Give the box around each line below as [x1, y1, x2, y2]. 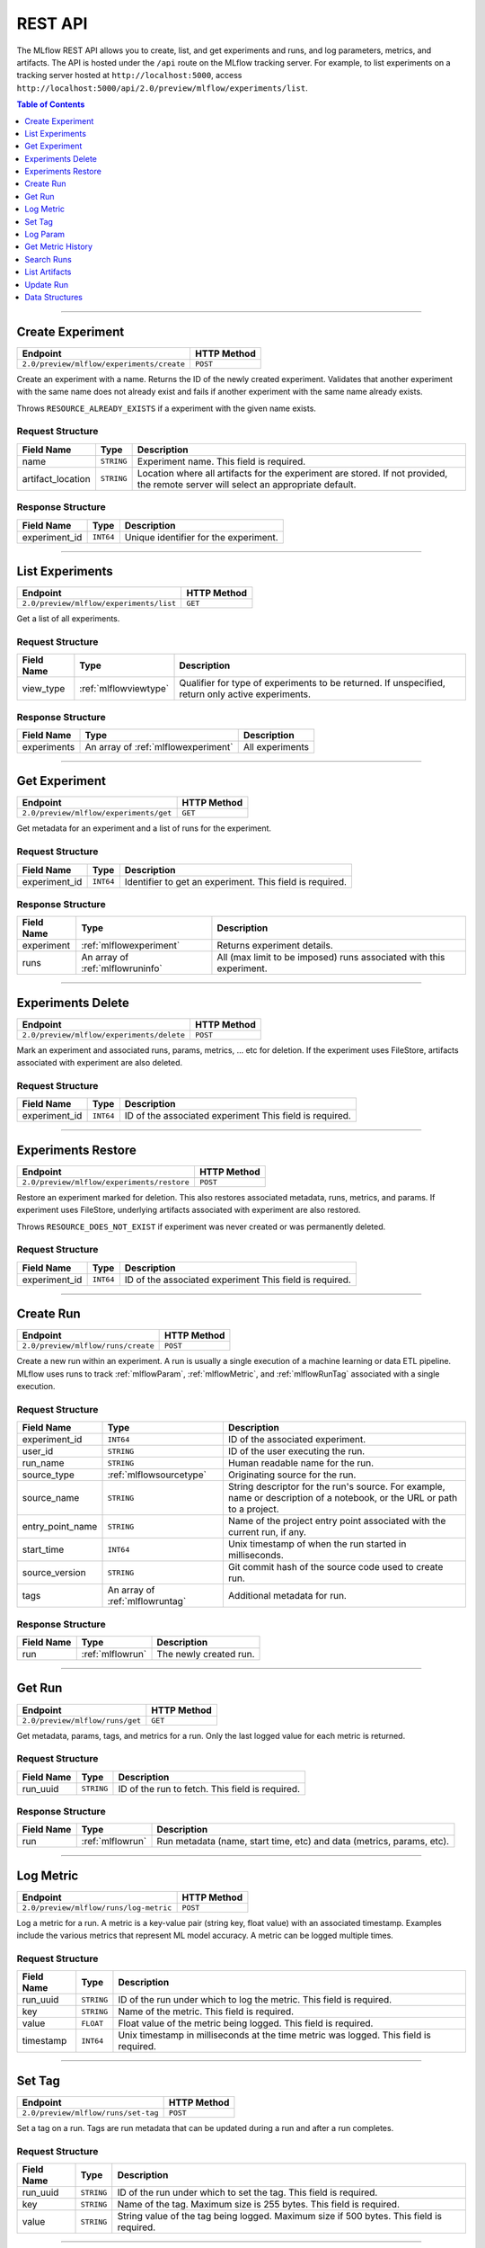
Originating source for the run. [227, 1468, 357, 1481]
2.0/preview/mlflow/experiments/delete [22, 1030, 186, 1039]
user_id [22, 1445, 54, 1458]
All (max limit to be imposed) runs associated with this [216, 951, 445, 964]
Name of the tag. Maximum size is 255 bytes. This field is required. [117, 2199, 400, 2211]
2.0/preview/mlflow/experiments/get [22, 808, 172, 818]
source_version [22, 1566, 86, 1579]
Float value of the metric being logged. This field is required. [118, 2017, 374, 2029]
